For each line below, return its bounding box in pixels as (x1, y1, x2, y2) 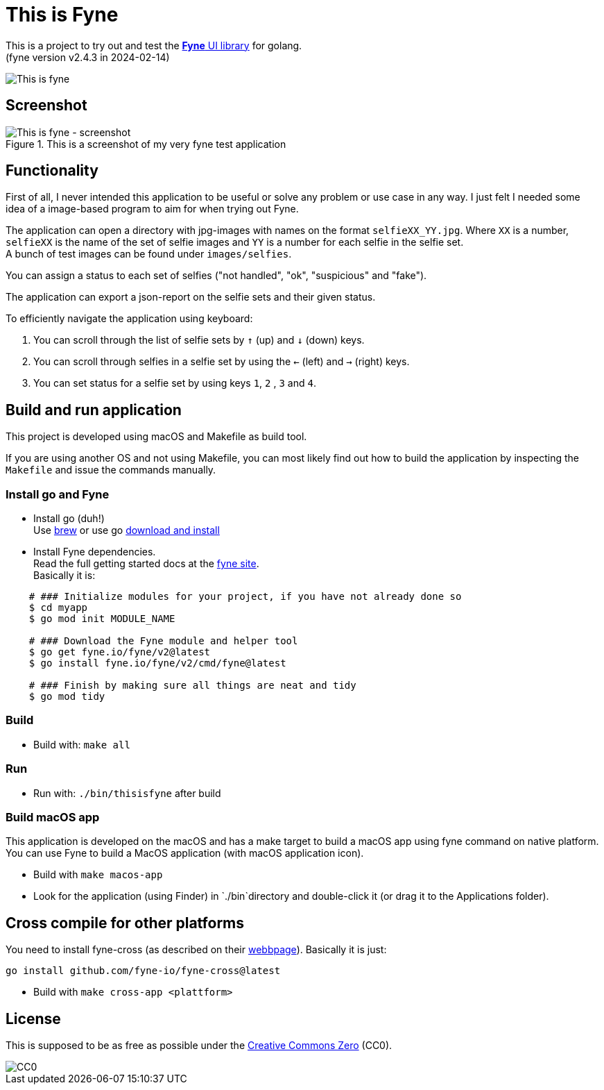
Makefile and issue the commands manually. (6, 464, 216, 476)
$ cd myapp (28, 602, 88, 614)
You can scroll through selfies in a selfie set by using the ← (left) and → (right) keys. (33, 355, 410, 368)
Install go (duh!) (33, 512, 105, 525)
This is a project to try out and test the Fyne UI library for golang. (6, 39, 302, 51)
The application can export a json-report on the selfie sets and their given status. (6, 291, 376, 303)
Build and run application (6, 401, 182, 419)
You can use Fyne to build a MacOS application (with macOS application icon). (6, 847, 364, 860)
